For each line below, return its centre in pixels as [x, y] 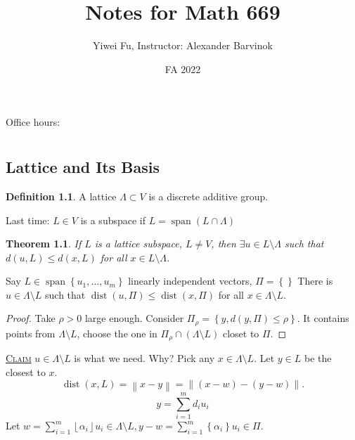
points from [31, 333]
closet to [241, 333]
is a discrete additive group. [208, 196]
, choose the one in [117, 333]
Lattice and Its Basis [83, 167]
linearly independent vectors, [190, 281]
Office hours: [33, 122]
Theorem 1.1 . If [44, 244]
